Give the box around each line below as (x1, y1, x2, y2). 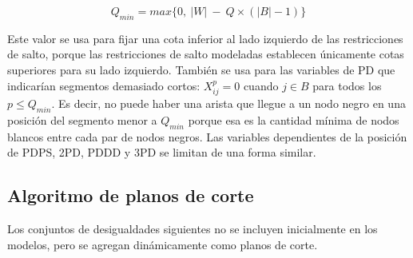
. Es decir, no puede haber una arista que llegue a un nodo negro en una (51, 95, 406, 111)
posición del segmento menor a (7, 111, 157, 128)
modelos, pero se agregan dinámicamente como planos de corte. (7, 236, 318, 252)
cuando (243, 77, 279, 93)
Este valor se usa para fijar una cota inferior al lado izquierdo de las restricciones (7, 30, 403, 46)
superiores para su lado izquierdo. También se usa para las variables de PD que (7, 61, 395, 77)
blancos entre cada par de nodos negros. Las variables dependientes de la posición (7, 128, 407, 145)
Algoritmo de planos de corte (7, 183, 254, 208)
